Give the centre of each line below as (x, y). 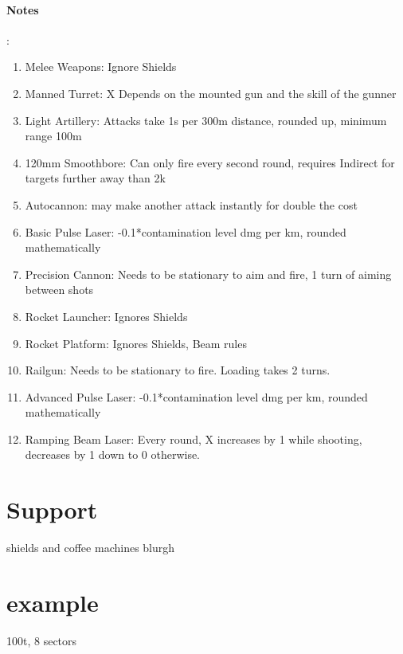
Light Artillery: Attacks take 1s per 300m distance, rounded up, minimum (206, 120)
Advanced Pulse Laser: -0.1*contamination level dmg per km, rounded (196, 396)
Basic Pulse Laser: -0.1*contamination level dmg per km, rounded (186, 231)
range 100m (53, 136)
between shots (59, 290)
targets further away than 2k (95, 178)
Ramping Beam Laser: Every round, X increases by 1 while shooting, (194, 439)
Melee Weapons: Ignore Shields (101, 67)
